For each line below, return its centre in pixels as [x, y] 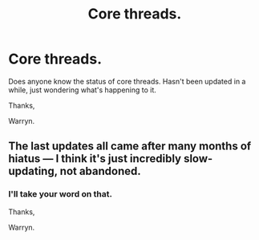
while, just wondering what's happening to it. [82, 90]
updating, [33, 171]
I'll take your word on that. [60, 194]
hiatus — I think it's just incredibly [95, 159]
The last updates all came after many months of [130, 146]
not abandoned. [101, 171]
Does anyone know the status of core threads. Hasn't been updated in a [127, 81]
